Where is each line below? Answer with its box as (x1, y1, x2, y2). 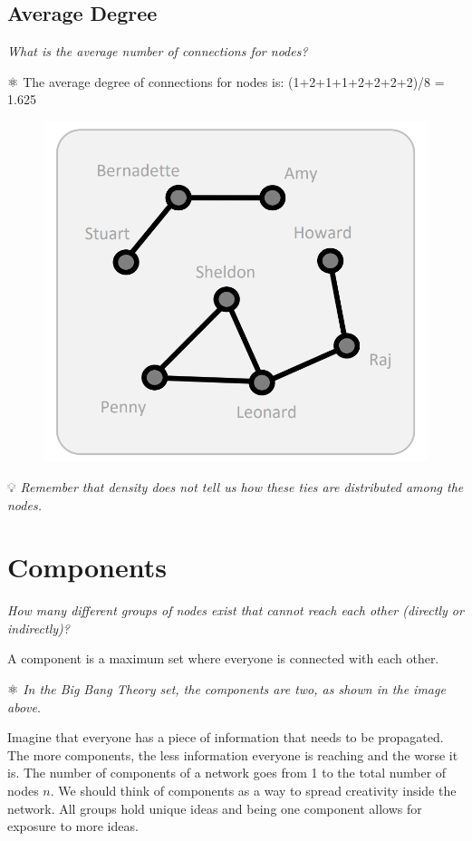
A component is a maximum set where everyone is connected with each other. (7, 649, 439, 668)
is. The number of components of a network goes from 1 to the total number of (7, 763, 447, 782)
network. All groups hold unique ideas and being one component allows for (7, 798, 422, 817)
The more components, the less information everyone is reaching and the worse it (7, 745, 458, 764)
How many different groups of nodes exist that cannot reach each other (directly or (7, 601, 464, 620)
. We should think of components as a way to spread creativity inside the (50, 780, 457, 799)
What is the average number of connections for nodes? (7, 42, 308, 61)
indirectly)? (7, 618, 70, 637)
